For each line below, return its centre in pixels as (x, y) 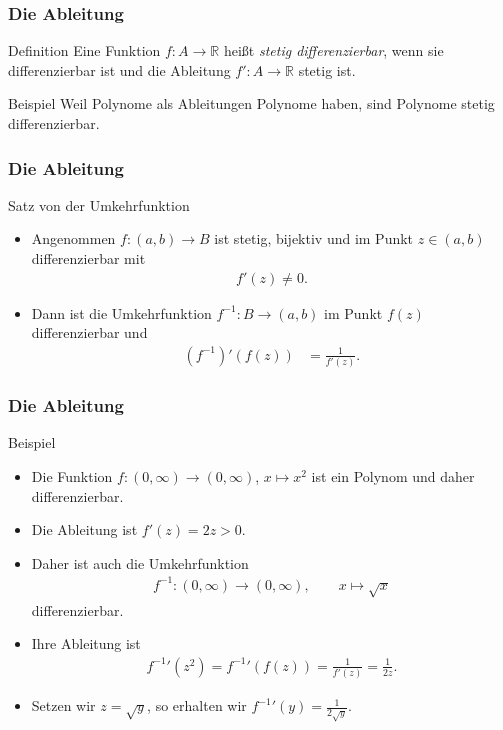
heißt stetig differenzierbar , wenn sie (333, 50)
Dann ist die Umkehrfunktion (121, 312)
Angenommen (73, 238)
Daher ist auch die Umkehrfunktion (140, 562)
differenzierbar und (89, 332)
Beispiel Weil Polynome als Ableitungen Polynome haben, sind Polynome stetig (251, 103)
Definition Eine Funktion (84, 50)
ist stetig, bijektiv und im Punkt (314, 238)
